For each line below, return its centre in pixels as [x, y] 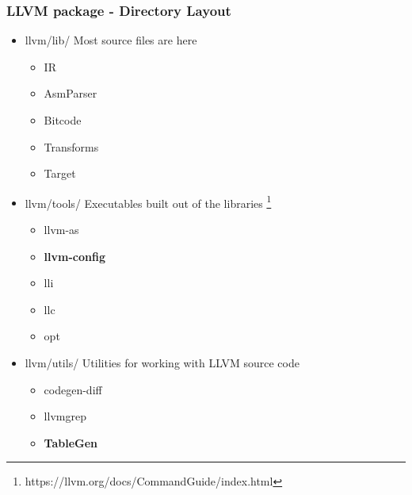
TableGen [71, 442]
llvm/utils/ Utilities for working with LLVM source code [162, 363]
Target [60, 173]
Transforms [71, 146]
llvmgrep [65, 416]
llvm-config [74, 256]
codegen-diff [73, 389]
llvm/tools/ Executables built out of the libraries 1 [148, 201]
